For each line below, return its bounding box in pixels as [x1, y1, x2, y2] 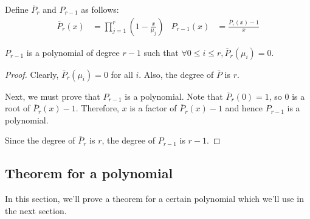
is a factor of [129, 102, 177, 114]
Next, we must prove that [5, 89, 100, 102]
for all [111, 68, 133, 80]
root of [5, 102, 30, 114]
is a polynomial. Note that [125, 89, 223, 102]
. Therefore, [75, 102, 119, 114]
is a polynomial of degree [26, 46, 120, 58]
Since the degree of [5, 134, 75, 147]
